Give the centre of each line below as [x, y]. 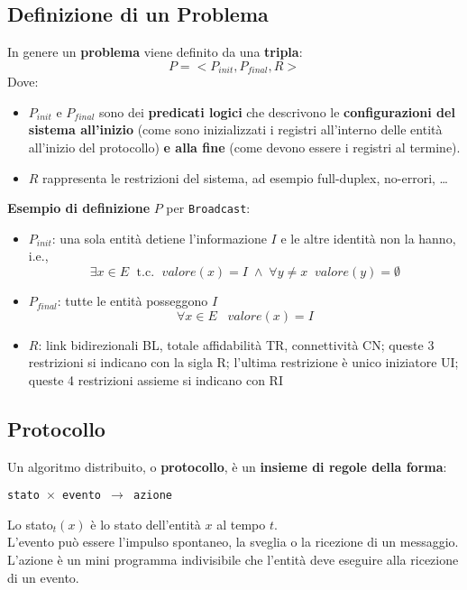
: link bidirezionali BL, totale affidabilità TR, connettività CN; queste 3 [236, 344]
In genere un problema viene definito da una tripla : [155, 52]
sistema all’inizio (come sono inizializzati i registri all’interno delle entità [235, 129]
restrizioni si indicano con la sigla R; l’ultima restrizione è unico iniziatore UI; [243, 362]
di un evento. [43, 577]
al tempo [241, 524]
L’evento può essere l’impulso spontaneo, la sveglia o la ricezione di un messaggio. [233, 542]
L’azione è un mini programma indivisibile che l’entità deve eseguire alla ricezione [233, 560]
